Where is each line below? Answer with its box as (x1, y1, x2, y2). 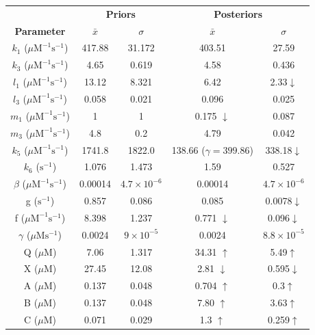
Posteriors (214, 6, 263, 21)
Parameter (14, 23, 66, 38)
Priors (105, 6, 136, 21)
